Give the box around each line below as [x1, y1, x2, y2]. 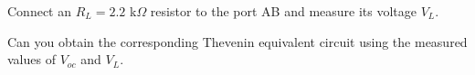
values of [7, 50, 56, 69]
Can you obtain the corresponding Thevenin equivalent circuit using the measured [7, 32, 468, 51]
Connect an [7, 2, 71, 20]
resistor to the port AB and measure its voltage [150, 2, 417, 20]
